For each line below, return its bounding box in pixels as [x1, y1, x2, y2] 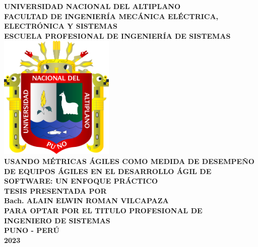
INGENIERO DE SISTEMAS [4, 215, 110, 225]
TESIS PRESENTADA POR [4, 185, 107, 196]
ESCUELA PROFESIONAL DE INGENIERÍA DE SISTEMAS [4, 30, 231, 41]
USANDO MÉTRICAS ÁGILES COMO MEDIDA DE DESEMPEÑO [4, 155, 254, 166]
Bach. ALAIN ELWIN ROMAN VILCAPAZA [4, 195, 169, 206]
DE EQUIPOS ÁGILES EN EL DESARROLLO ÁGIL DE [4, 166, 212, 176]
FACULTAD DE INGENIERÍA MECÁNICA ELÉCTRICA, [4, 11, 219, 21]
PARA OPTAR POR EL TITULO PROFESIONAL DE [4, 205, 203, 215]
